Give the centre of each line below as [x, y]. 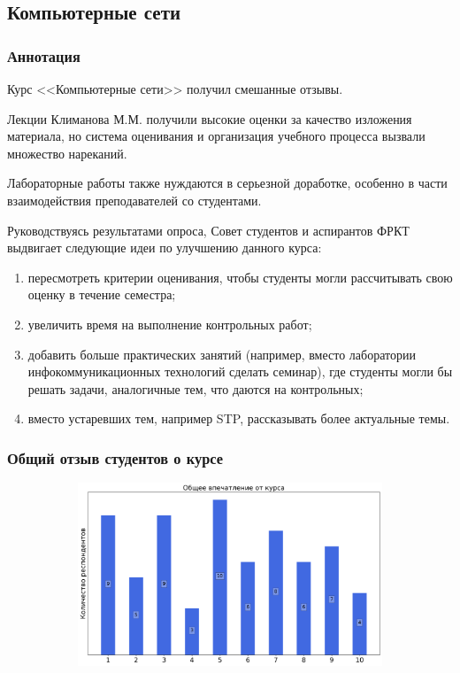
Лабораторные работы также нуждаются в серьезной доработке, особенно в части [227, 183]
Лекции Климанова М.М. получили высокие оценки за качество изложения [210, 118]
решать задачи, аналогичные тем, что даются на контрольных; [195, 388]
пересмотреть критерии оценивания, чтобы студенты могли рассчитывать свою [240, 277]
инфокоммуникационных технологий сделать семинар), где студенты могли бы [240, 371]
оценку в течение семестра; [102, 294]
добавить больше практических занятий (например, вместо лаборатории [222, 354]
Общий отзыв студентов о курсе [115, 457]
